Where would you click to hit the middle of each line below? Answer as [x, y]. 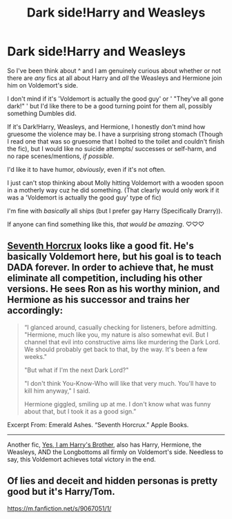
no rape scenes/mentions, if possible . [61, 156]
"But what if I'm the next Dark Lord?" [76, 370]
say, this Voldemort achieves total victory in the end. [82, 459]
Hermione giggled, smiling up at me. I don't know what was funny [117, 404]
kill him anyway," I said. [57, 391]
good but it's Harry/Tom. [61, 492]
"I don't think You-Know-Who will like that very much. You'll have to [120, 383]
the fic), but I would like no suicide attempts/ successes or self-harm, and [112, 148]
